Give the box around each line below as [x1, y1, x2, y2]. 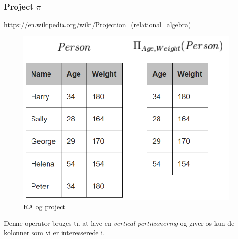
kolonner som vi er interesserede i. [4, 227, 105, 238]
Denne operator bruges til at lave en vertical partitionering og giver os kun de [4, 218, 235, 228]
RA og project [23, 201, 65, 211]
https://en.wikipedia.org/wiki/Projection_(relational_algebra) [4, 19, 191, 30]
